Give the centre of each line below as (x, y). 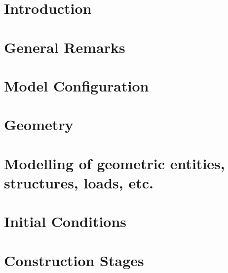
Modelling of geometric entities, (114, 163)
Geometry (39, 124)
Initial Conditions (65, 221)
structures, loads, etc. (79, 182)
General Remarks (65, 47)
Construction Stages (74, 260)
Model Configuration (76, 85)
